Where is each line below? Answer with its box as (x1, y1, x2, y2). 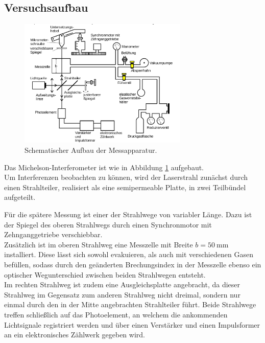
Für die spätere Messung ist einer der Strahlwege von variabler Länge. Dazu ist (4, 209, 252, 219)
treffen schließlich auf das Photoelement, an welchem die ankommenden (4, 309, 228, 319)
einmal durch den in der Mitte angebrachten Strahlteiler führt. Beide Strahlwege (4, 299, 256, 310)
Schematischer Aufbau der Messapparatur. (25, 145, 157, 155)
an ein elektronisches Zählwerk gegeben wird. (4, 329, 145, 340)
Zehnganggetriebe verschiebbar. (4, 229, 103, 240)
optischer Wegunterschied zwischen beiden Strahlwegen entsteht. (4, 269, 206, 280)
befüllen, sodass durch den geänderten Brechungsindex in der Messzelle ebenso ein (4, 259, 261, 269)
